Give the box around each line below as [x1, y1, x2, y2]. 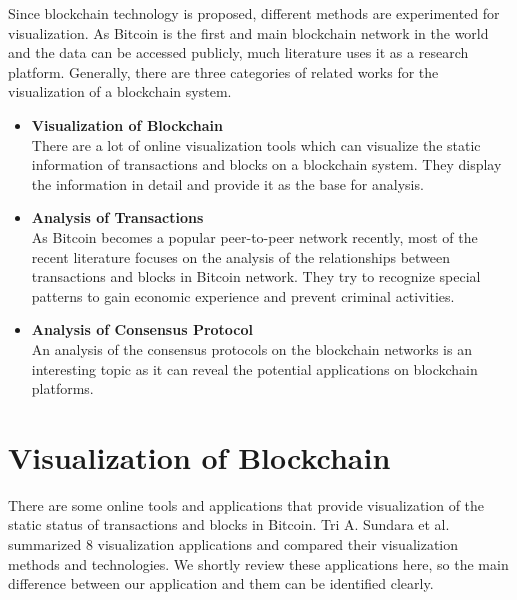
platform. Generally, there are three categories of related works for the [8, 61, 439, 82]
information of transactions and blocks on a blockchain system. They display [31, 154, 502, 175]
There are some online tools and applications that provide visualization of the [8, 494, 485, 515]
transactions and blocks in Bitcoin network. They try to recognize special [31, 266, 481, 287]
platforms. [31, 378, 94, 399]
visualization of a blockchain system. [8, 81, 232, 102]
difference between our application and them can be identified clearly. [8, 573, 434, 594]
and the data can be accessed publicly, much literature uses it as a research [8, 42, 469, 63]
